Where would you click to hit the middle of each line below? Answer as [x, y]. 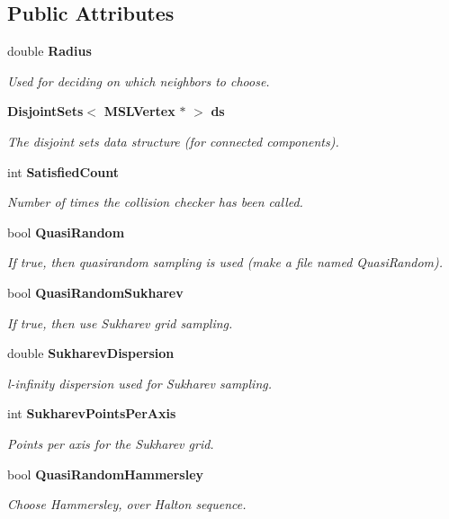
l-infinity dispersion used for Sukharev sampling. [139, 383]
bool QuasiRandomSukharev [95, 292]
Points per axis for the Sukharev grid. [111, 443]
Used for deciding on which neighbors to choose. [139, 81]
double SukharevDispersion [91, 353]
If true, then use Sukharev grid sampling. [120, 322]
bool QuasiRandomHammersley [106, 474]
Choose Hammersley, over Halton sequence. [127, 504]
